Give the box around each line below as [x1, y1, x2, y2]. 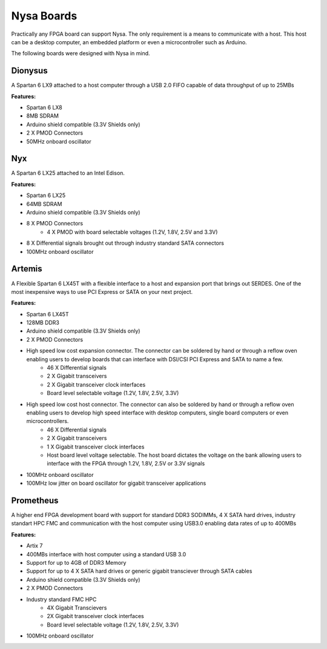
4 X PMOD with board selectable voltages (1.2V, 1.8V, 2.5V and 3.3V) [47, 228, 218, 236]
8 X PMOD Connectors [26, 220, 84, 227]
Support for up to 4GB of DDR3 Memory [26, 559, 127, 566]
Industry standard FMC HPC [26, 596, 97, 603]
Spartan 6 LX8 [26, 104, 63, 111]
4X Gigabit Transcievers [47, 604, 107, 611]
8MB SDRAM [26, 112, 59, 119]
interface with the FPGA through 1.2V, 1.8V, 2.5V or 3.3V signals [47, 460, 205, 467]
